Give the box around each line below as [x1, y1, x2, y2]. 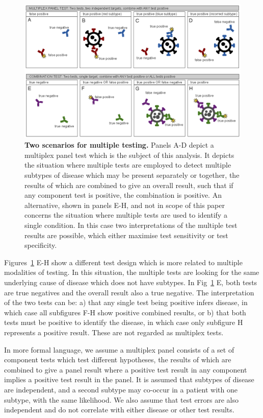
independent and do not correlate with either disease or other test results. [4, 404, 234, 415]
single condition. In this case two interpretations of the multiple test [24, 220, 238, 230]
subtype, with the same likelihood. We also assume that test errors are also [4, 394, 239, 405]
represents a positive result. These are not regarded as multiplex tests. [4, 327, 224, 337]
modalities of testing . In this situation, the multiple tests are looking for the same [4, 267, 259, 277]
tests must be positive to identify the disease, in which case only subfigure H [4, 317, 243, 328]
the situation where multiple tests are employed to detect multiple [24, 159, 231, 170]
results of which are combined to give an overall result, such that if [24, 179, 233, 190]
